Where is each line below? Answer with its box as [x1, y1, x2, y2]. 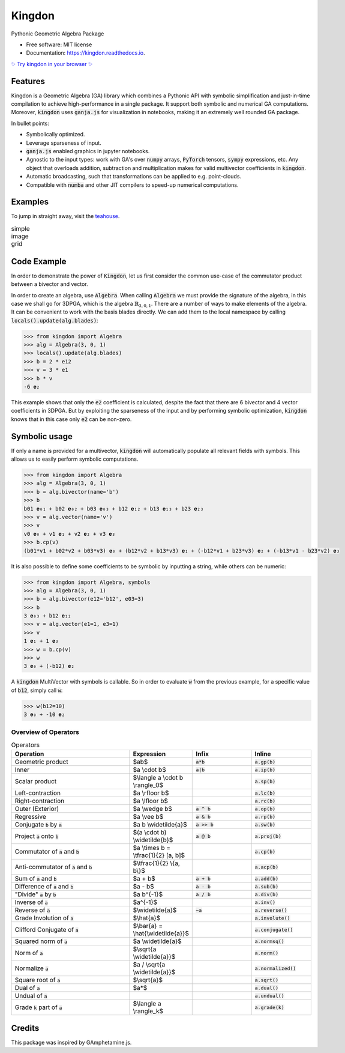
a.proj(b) [254, 833, 282, 839]
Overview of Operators [11, 727, 80, 736]
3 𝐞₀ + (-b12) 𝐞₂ [23, 663, 74, 670]
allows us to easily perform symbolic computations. [11, 455, 139, 463]
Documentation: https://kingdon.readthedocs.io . [26, 49, 145, 56]
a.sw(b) [254, 821, 276, 828]
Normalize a [14, 964, 49, 973]
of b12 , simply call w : [11, 687, 63, 694]
